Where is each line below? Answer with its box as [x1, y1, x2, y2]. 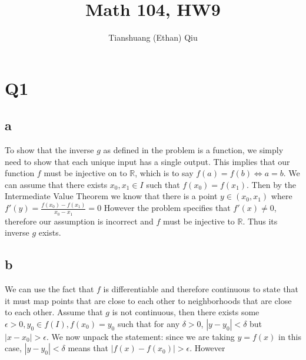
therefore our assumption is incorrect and [5, 214, 154, 227]
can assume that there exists [5, 178, 108, 190]
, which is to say [135, 167, 194, 179]
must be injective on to [44, 167, 127, 179]
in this [278, 330, 301, 342]
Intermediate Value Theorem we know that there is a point [5, 190, 218, 202]
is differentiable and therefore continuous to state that [103, 283, 298, 295]
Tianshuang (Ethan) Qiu [108, 31, 198, 44]
